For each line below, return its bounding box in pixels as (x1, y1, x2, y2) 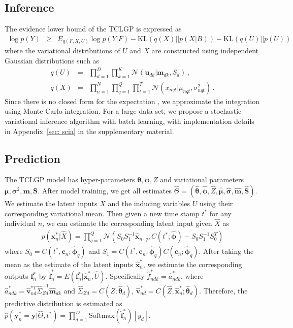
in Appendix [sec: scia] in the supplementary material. (5, 125, 174, 136)
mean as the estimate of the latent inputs (5, 258, 133, 269)
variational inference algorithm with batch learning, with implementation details (5, 116, 254, 126)
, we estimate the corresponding (143, 258, 242, 269)
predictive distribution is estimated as (5, 298, 122, 308)
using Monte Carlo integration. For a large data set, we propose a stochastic (5, 106, 242, 116)
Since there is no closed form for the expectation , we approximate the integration (5, 95, 260, 106)
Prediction (5, 150, 60, 166)
